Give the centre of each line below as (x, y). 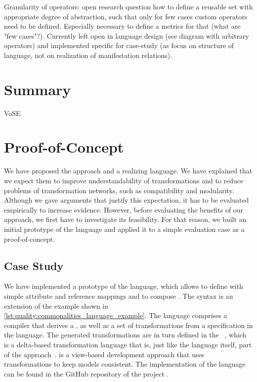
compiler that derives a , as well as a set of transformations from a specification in (128, 325)
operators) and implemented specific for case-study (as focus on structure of (119, 45)
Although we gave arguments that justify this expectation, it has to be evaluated (127, 200)
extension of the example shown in (56, 305)
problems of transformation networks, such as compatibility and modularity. (119, 190)
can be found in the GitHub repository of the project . (86, 373)
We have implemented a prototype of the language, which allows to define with (124, 286)
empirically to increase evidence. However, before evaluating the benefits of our (124, 209)
